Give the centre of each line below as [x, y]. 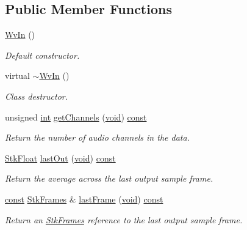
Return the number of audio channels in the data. [97, 137]
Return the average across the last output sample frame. [109, 178]
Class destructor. [37, 96]
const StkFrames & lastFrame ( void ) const [84, 198]
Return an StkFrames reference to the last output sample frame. [124, 219]
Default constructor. [42, 55]
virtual [17, 76]
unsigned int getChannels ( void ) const [76, 117]
